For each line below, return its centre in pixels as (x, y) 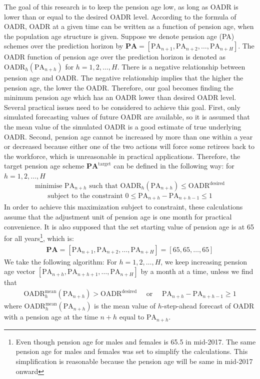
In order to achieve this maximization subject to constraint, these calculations (123, 207)
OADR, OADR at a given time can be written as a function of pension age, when (129, 26)
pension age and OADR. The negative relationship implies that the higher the (124, 77)
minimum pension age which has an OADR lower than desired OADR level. (120, 97)
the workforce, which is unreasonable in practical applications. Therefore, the (122, 156)
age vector (20, 271)
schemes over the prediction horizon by (64, 46)
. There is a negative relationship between (181, 66)
